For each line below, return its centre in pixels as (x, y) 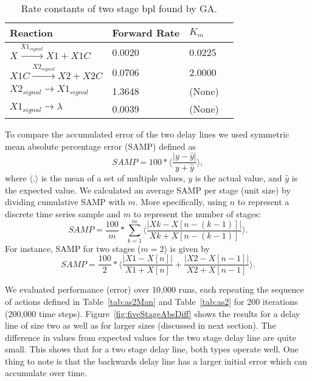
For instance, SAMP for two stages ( (73, 248)
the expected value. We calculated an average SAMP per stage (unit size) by (148, 190)
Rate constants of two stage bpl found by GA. (119, 8)
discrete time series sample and (63, 213)
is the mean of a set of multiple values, (113, 178)
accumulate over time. (46, 373)
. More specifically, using (181, 202)
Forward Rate (146, 33)
